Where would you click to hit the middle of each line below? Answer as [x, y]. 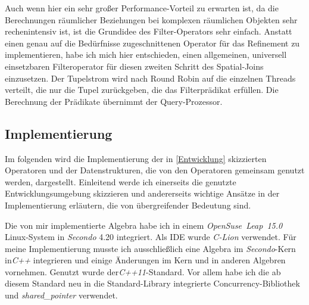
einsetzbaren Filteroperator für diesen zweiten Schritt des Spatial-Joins [134, 66]
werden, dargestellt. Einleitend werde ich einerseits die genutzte [121, 181]
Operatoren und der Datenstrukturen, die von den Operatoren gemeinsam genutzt [155, 170]
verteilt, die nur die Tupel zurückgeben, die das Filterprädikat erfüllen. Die [142, 90]
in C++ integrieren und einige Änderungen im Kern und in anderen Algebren [145, 260]
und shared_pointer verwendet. [61, 295]
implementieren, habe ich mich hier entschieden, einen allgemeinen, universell [146, 55]
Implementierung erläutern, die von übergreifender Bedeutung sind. [128, 205]
